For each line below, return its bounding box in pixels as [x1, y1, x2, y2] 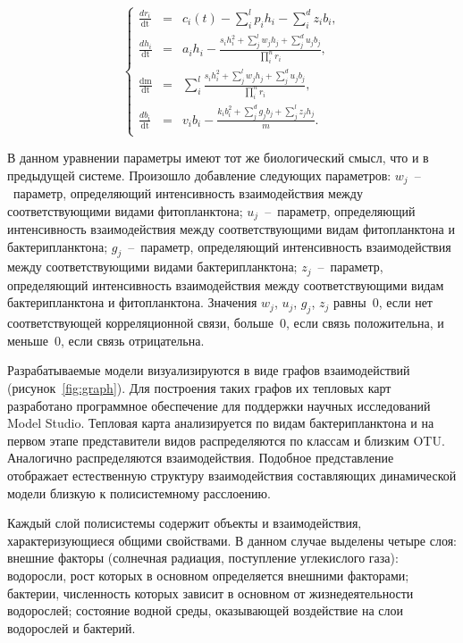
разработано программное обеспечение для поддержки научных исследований [7, 396, 431, 414]
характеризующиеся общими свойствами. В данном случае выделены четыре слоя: [7, 530, 457, 549]
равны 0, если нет [333, 293, 433, 312]
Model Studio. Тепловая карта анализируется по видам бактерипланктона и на [7, 413, 434, 432]
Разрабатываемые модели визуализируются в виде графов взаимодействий [7, 361, 410, 380]
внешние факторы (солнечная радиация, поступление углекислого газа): [7, 548, 399, 567]
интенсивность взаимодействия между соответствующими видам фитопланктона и [7, 220, 455, 238]
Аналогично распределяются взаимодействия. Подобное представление [7, 448, 394, 467]
